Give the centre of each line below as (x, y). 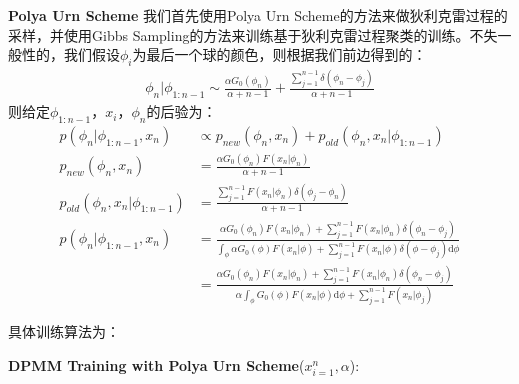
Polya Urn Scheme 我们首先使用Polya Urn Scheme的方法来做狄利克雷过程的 (258, 15)
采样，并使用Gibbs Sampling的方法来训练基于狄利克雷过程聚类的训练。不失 (253, 34)
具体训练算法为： (64, 330)
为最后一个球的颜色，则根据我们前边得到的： (279, 54)
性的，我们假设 (70, 54)
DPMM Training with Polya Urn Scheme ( (156, 364)
